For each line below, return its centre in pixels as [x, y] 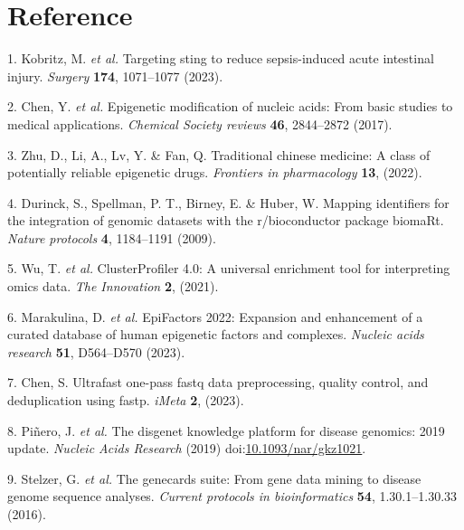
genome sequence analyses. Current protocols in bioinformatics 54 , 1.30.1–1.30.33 [232, 496]
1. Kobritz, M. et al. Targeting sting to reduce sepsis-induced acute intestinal [221, 58]
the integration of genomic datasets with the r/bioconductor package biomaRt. [226, 220]
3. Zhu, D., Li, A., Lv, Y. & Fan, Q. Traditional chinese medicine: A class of [219, 154]
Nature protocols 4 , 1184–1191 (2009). [112, 237]
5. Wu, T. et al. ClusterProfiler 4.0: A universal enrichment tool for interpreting [229, 268]
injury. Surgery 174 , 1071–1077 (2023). [115, 76]
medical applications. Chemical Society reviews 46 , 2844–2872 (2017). [200, 123]
